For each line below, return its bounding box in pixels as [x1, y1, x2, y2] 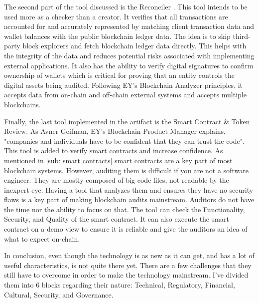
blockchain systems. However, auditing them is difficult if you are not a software [4, 165, 249, 175]
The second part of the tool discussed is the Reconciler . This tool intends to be [4, 1, 248, 11]
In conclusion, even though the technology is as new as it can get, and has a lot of [4, 250, 255, 261]
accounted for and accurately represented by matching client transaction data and [4, 21, 255, 31]
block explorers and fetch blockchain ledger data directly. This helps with [22, 40, 247, 51]
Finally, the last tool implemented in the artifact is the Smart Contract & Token [4, 116, 250, 126]
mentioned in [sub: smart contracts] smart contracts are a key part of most [4, 155, 233, 165]
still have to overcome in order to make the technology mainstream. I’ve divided [4, 270, 249, 280]
